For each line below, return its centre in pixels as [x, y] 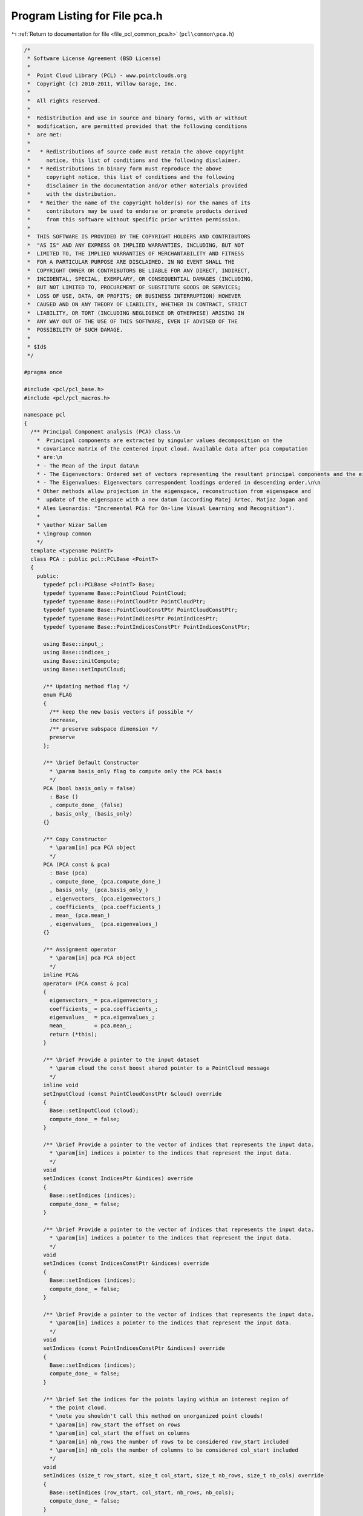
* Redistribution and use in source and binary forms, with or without [137, 118]
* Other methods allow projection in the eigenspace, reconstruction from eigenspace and [174, 491]
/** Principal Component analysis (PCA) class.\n [106, 432]
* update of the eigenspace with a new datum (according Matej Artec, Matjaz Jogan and [172, 500]
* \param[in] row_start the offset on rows [115, 1424]
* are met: [45, 135]
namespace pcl [45, 415]
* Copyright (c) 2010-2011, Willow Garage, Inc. [103, 84]
